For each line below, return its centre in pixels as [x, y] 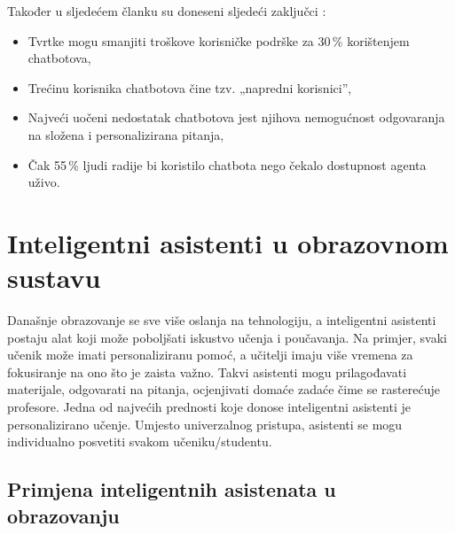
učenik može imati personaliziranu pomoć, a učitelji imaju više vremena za [210, 355]
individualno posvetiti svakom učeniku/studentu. [140, 441]
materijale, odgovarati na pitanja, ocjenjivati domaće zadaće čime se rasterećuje [224, 389]
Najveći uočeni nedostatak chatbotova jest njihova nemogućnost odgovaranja [236, 117]
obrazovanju [63, 515]
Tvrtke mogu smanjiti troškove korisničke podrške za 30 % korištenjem [219, 40]
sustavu [54, 278]
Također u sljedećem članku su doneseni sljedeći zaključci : [167, 11]
